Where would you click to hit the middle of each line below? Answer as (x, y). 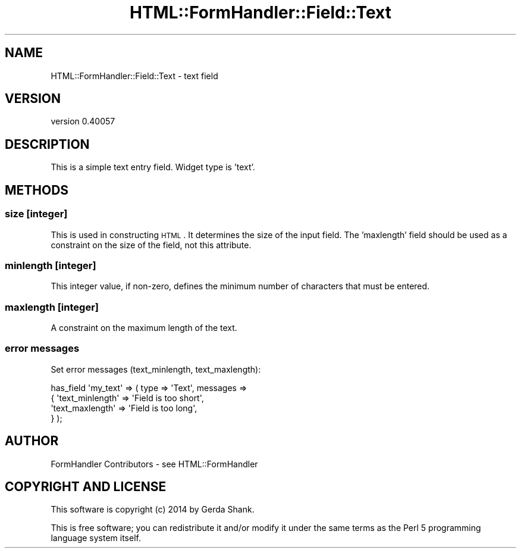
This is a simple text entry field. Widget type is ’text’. (153, 167)
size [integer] (36, 214)
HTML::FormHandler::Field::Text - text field (134, 76)
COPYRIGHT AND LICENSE (86, 487)
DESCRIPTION (47, 144)
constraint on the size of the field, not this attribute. (151, 245)
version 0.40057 (83, 121)
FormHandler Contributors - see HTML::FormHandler (154, 464)
